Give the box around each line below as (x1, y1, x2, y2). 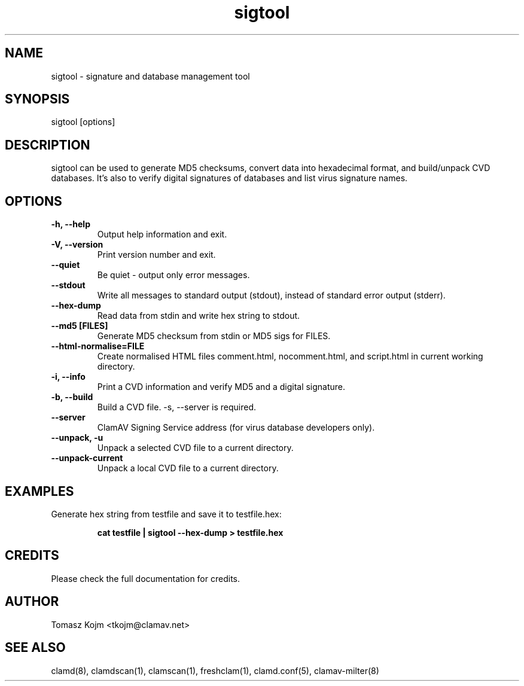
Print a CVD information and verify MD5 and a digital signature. (97, 382, 346, 392)
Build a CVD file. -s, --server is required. (97, 402, 256, 413)
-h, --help (51, 219, 90, 230)
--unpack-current (51, 453, 123, 464)
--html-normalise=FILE (51, 341, 145, 352)
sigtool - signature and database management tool (51, 71, 250, 81)
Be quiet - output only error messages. (97, 270, 250, 281)
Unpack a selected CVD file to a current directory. (97, 443, 294, 453)
